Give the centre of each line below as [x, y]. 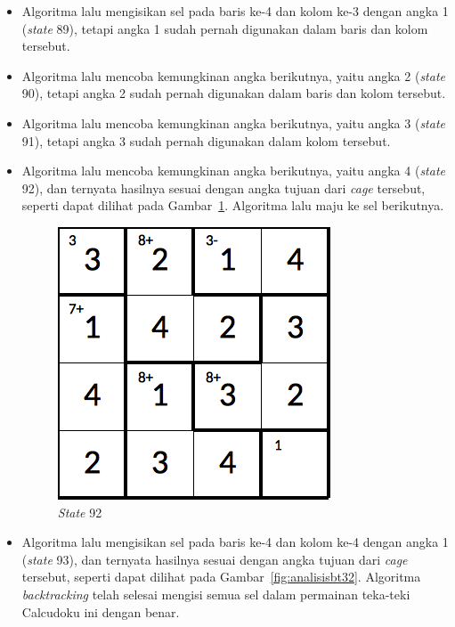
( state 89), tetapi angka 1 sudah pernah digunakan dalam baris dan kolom [225, 28]
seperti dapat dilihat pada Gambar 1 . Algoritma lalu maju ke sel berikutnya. [233, 205]
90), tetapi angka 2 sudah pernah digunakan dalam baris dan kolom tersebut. [234, 93]
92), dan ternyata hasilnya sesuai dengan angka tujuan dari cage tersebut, [223, 187]
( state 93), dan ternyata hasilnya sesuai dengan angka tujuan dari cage [215, 559]
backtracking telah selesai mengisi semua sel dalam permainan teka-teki [216, 594]
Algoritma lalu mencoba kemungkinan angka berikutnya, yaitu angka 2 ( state [233, 75]
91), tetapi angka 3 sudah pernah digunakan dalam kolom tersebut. [206, 140]
